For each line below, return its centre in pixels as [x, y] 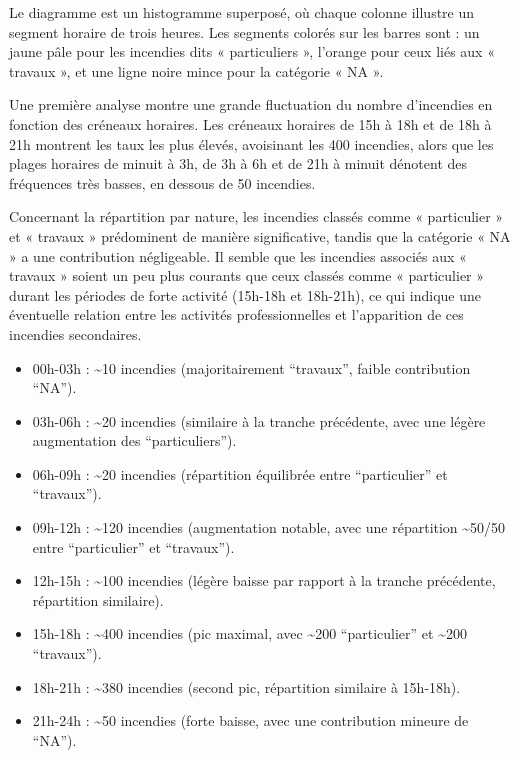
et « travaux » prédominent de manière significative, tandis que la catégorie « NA [260, 235]
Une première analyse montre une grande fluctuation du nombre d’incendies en [251, 104]
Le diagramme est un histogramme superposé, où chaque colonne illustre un [242, 12]
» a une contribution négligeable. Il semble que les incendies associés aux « [238, 255]
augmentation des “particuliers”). [134, 440]
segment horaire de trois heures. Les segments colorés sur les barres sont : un [244, 31]
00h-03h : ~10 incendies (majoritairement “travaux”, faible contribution [251, 367]
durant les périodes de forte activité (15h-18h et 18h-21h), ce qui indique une [245, 294]
